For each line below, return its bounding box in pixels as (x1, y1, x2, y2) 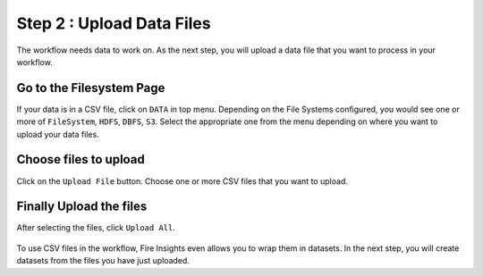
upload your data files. (16, 129, 100, 139)
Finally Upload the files (16, 199, 148, 214)
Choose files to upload (16, 152, 145, 167)
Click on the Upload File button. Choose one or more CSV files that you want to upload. (16, 175, 349, 187)
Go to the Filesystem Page (16, 80, 165, 96)
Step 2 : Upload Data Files (16, 13, 211, 33)
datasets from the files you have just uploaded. (16, 255, 190, 266)
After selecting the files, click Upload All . (16, 222, 176, 233)
